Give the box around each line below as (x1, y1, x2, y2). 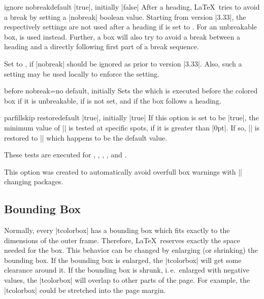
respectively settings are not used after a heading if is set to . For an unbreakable (4, 21, 257, 32)
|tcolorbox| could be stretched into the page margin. (4, 284, 166, 295)
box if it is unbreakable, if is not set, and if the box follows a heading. (4, 95, 221, 106)
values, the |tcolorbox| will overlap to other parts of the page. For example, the (4, 275, 250, 285)
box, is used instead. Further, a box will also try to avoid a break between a (4, 31, 240, 42)
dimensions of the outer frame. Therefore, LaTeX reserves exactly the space (4, 235, 240, 245)
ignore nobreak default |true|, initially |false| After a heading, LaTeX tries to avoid (4, 2, 260, 12)
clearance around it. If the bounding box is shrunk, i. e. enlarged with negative (4, 264, 249, 275)
